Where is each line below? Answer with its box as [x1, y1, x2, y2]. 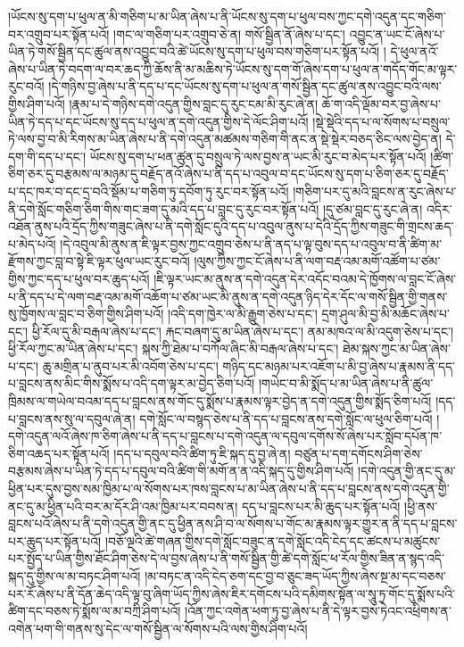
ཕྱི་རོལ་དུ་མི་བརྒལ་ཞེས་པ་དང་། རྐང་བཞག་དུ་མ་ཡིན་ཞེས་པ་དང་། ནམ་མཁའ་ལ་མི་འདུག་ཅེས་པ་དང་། [31, 321, 454, 340]
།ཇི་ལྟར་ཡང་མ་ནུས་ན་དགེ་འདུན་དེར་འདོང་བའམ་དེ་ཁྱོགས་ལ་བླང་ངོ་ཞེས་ [153, 269, 457, 287]
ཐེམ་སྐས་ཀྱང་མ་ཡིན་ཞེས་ [342, 339, 451, 358]
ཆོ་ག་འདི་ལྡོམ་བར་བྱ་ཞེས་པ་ [321, 94, 441, 112]
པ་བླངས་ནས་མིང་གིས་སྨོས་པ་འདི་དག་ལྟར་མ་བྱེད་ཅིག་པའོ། [8, 374, 255, 393]
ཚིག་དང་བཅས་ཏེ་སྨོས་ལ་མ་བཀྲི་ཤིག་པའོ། [8, 601, 181, 620]
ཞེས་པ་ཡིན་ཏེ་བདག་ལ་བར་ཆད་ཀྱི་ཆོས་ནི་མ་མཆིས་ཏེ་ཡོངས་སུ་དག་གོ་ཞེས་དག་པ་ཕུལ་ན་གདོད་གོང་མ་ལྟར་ [8, 59, 458, 78]
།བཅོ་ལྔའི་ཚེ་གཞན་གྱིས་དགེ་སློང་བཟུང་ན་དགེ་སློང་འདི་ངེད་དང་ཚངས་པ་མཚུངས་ [104, 531, 441, 550]
